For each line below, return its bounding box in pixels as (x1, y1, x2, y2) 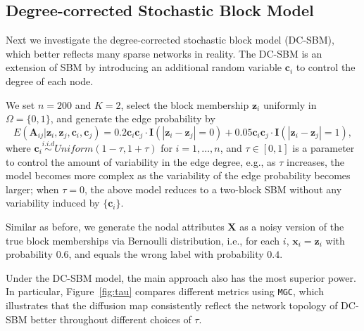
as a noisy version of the (239, 219, 344, 233)
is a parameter (292, 140, 355, 155)
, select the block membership (120, 97, 249, 112)
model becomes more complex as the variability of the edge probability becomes (6, 168, 351, 183)
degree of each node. (6, 73, 94, 88)
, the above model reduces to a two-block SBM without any (84, 181, 342, 196)
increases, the (287, 154, 344, 169)
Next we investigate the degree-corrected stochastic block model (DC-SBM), (6, 32, 334, 47)
